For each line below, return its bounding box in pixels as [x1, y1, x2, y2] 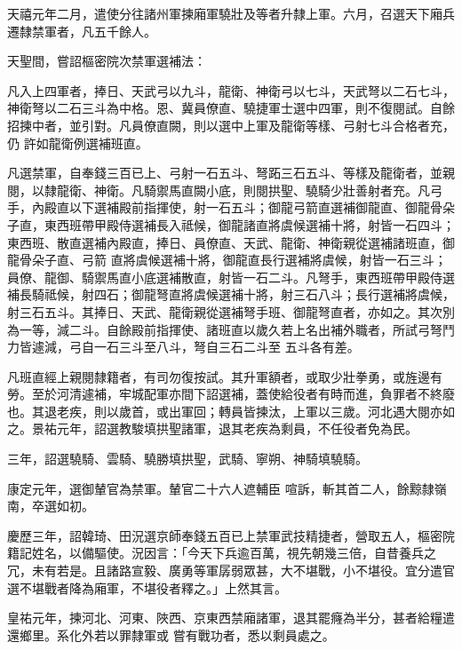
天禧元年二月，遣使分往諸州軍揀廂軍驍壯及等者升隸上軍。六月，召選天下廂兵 [7, 4, 455, 22]
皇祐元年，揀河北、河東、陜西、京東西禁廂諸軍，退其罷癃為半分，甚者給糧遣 [7, 608, 455, 627]
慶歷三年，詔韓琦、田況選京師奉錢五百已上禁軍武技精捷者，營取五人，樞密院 [7, 526, 455, 544]
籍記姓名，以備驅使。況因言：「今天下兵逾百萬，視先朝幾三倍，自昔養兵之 [7, 543, 436, 562]
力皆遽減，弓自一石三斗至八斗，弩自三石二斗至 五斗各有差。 [7, 337, 360, 356]
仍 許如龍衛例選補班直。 [7, 133, 148, 152]
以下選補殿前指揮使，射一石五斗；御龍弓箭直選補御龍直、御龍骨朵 [68, 198, 455, 217]
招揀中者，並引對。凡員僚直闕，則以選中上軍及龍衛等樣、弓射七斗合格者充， [7, 115, 455, 134]
